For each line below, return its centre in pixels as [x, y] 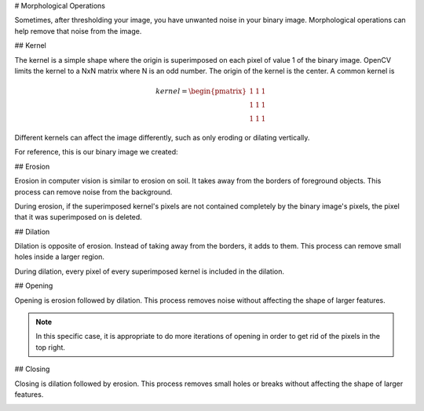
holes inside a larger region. [60, 257]
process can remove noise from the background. [93, 191]
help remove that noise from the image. [78, 31]
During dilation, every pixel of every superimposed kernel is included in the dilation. [149, 271]
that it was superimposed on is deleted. [79, 217]
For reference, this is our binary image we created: [96, 152]
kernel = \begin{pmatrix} [201, 91]
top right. [51, 347]
